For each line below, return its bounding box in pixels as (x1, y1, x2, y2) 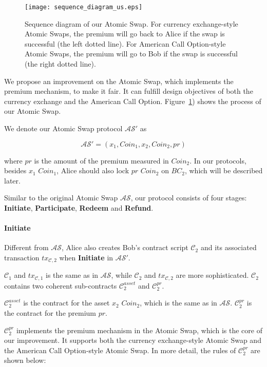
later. (4, 175, 21, 186)
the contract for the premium (4, 308, 97, 318)
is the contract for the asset (23, 297, 110, 308)
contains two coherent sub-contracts (4, 280, 117, 291)
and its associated (200, 242, 257, 253)
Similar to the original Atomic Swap (4, 192, 118, 203)
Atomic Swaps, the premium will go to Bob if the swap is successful (25, 48, 238, 59)
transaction (4, 252, 40, 262)
